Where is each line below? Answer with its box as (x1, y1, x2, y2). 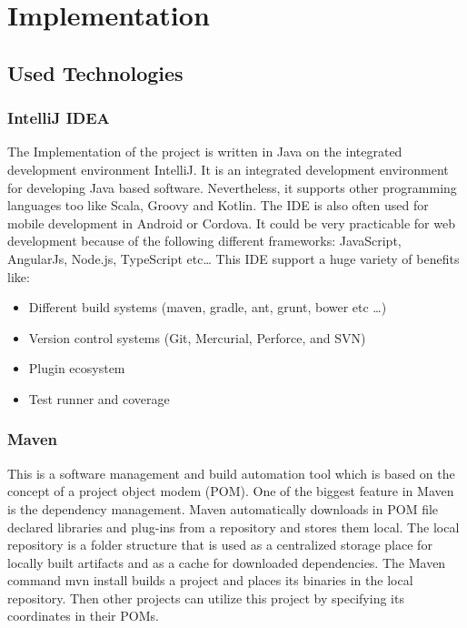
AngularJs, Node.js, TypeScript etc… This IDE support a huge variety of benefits (7, 248, 460, 268)
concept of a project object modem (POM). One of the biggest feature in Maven (7, 481, 454, 501)
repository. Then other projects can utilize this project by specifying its (7, 588, 404, 607)
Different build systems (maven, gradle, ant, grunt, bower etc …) (28, 298, 387, 317)
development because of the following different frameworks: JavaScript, (7, 231, 402, 250)
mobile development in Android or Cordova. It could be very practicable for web (7, 213, 455, 232)
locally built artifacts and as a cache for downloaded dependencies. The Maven (7, 552, 446, 572)
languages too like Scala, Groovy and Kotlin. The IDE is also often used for (7, 196, 429, 215)
